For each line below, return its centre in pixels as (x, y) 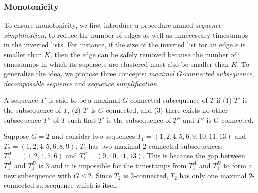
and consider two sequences (93, 136)
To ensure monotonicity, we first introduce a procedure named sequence (113, 25)
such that (82, 119)
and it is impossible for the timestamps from (119, 165)
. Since (102, 175)
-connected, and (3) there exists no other (166, 109)
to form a (238, 165)
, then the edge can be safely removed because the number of (143, 54)
